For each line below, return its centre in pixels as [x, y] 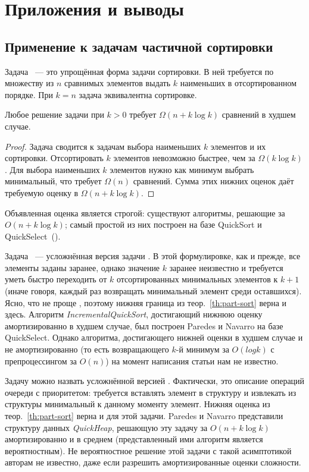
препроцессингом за [41, 361]
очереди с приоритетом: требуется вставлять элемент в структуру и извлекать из [151, 392]
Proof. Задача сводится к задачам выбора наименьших [103, 146]
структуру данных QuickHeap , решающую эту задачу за [106, 427]
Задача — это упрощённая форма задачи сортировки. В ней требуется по [139, 71]
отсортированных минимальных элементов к [197, 279]
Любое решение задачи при [54, 114]
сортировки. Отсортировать [54, 158]
